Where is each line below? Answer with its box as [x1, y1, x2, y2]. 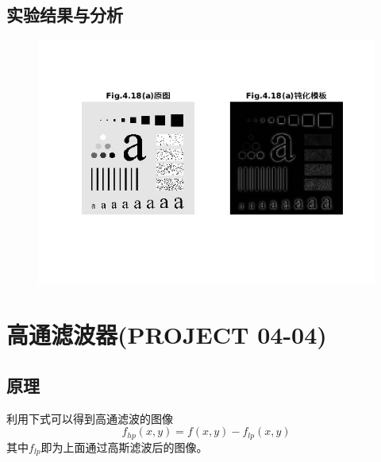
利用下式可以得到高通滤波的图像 [6, 410, 173, 426]
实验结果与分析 [6, 2, 123, 27]
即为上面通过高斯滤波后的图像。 [40, 438, 208, 455]
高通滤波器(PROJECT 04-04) [6, 318, 327, 351]
